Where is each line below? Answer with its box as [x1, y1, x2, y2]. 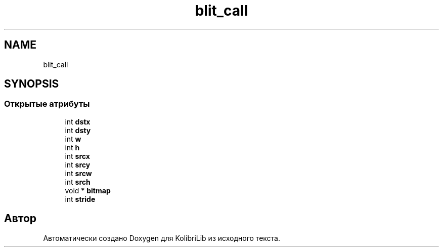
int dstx [65, 117, 91, 126]
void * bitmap [65, 186, 111, 195]
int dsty [65, 126, 91, 135]
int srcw [65, 169, 92, 178]
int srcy [65, 160, 91, 169]
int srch [65, 177, 91, 186]
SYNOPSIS [4, 77, 59, 91]
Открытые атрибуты [4, 99, 90, 109]
